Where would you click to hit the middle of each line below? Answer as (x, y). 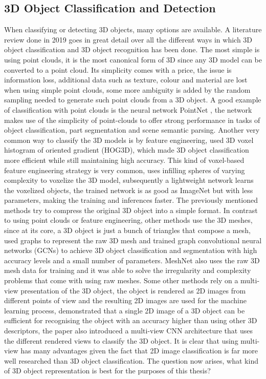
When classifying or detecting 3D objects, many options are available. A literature (133, 29)
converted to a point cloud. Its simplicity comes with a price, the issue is (118, 69)
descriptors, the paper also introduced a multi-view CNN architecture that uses (128, 331)
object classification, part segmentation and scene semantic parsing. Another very (132, 130)
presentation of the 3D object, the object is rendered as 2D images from (133, 290)
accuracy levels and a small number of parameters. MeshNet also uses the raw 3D (132, 260)
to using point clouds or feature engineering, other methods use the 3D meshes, (128, 220)
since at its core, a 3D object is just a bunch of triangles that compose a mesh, (127, 230)
